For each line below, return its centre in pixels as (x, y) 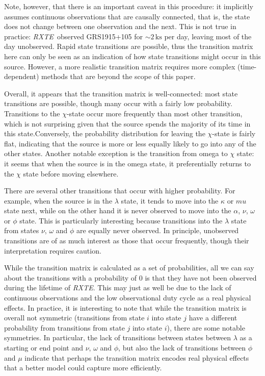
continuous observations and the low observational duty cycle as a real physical (128, 298)
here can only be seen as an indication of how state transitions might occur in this (132, 56)
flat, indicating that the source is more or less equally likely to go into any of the (130, 143)
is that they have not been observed (201, 277)
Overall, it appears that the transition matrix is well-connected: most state (121, 93)
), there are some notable (206, 327)
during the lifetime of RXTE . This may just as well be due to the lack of (118, 287)
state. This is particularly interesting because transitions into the (121, 220)
